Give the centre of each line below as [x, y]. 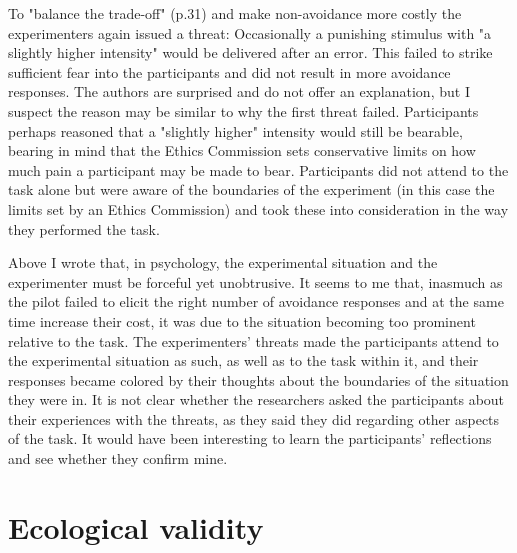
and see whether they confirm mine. [118, 458]
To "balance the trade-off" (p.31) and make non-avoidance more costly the [235, 13]
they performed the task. [84, 228]
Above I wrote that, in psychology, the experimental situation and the [223, 262]
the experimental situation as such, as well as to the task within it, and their [243, 360]
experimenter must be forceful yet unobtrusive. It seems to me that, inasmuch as [255, 281]
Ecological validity [136, 526]
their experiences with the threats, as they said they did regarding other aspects [254, 418]
